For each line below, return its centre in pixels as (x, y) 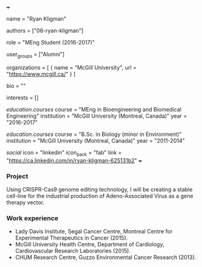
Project (17, 176)
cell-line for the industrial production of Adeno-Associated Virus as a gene (100, 196)
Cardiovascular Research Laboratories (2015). (73, 251)
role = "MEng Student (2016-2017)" (51, 42)
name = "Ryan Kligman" (36, 19)
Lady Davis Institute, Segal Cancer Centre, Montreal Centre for (94, 232)
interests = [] (23, 98)
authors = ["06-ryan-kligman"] (45, 30)
